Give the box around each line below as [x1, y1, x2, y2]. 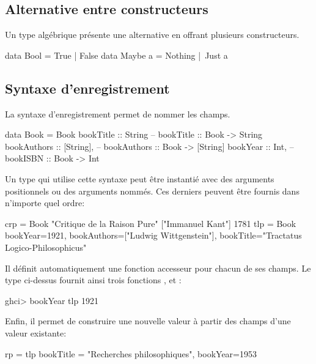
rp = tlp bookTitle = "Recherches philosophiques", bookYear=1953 [5, 347, 257, 360]
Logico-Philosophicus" [5, 240, 87, 253]
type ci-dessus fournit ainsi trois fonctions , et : [5, 273, 182, 286]
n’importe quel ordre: [5, 196, 85, 209]
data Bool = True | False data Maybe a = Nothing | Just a [5, 48, 228, 61]
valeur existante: [5, 326, 67, 339]
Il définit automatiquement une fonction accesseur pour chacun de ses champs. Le [5, 261, 311, 274]
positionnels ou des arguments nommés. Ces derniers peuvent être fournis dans [5, 184, 299, 197]
